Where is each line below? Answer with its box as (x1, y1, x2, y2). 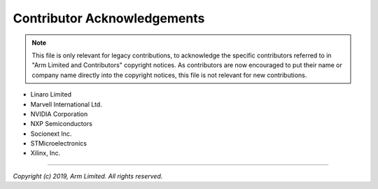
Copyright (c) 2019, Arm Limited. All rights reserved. (13, 171, 163, 180)
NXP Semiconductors (30, 120, 92, 128)
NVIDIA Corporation (30, 109, 88, 118)
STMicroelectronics (30, 139, 87, 148)
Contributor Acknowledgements (13, 10, 205, 26)
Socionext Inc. (30, 129, 72, 138)
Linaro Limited (30, 90, 71, 99)
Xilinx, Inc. (30, 149, 61, 157)
